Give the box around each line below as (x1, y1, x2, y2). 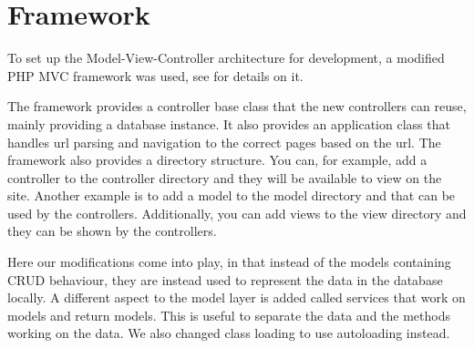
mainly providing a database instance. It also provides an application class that (7, 114, 450, 133)
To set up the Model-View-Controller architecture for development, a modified (7, 48, 445, 67)
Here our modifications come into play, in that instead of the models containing (7, 252, 451, 271)
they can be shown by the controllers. (7, 221, 217, 241)
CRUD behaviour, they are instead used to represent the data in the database (7, 270, 443, 289)
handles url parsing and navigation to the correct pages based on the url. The (7, 132, 441, 151)
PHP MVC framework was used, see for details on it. (7, 66, 304, 85)
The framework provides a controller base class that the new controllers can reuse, (7, 97, 467, 116)
